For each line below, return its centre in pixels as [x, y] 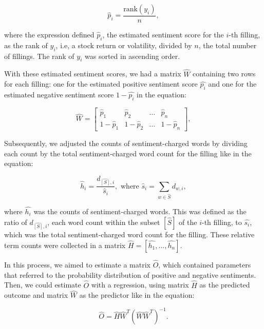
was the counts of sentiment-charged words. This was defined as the [140, 211]
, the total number [228, 45]
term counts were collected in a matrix [65, 245]
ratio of [16, 222]
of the [188, 222]
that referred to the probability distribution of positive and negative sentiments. [130, 274]
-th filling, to [222, 222]
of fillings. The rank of [39, 56]
